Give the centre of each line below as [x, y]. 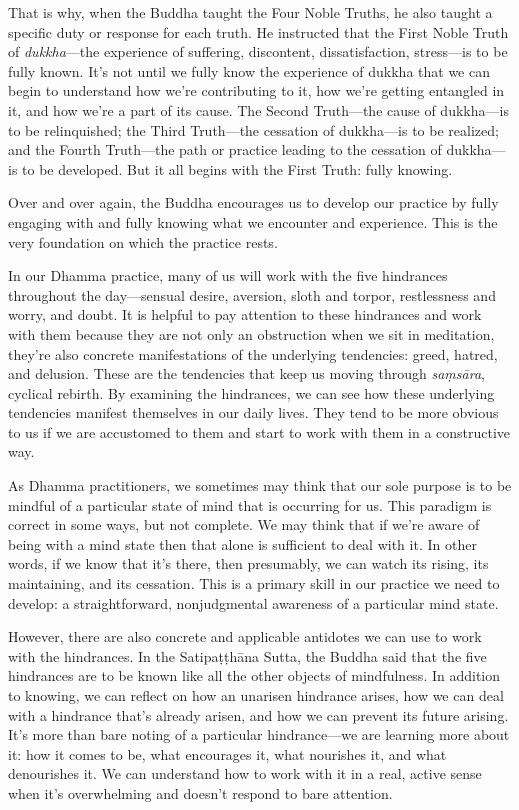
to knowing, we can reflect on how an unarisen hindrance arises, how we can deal [256, 695]
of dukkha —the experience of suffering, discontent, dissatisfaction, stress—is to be [258, 51]
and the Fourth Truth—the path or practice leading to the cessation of [225, 149]
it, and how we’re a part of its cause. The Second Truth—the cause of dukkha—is [258, 109]
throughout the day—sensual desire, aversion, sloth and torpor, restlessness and [252, 294]
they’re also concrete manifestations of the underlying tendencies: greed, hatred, [253, 353]
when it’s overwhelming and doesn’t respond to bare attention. [200, 792]
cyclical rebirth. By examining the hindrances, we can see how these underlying [251, 392]
